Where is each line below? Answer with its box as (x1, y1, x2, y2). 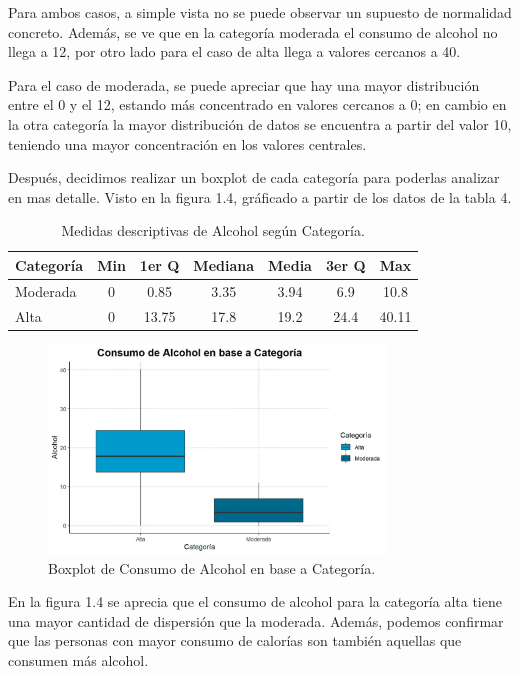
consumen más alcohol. (8, 650, 149, 671)
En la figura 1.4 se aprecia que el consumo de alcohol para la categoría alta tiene (8, 591, 502, 612)
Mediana (193, 254, 255, 275)
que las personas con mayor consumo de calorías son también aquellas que (8, 630, 462, 651)
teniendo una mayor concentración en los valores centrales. (8, 133, 367, 154)
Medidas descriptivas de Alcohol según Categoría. (61, 220, 365, 241)
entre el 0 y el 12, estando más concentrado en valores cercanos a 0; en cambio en (8, 94, 507, 115)
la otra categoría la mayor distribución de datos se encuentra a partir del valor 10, (8, 113, 512, 134)
